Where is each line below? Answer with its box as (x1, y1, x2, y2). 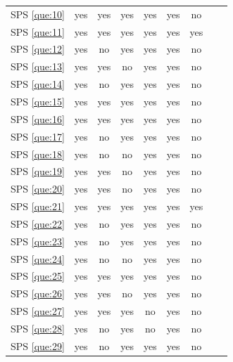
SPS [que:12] (11, 41, 65, 56)
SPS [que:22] (11, 216, 65, 231)
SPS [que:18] (11, 146, 65, 161)
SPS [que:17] (11, 129, 65, 143)
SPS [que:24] (11, 251, 65, 266)
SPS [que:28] (11, 321, 65, 335)
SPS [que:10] (11, 6, 65, 21)
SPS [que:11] (11, 24, 65, 39)
